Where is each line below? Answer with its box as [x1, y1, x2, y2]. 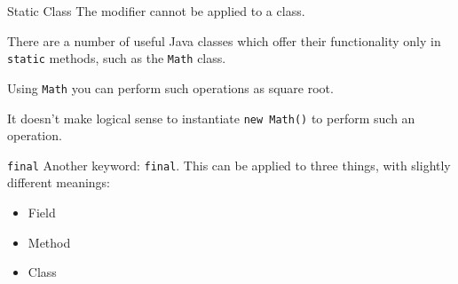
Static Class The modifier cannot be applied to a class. [7, 2, 305, 20]
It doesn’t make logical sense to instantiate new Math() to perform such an [7, 108, 415, 127]
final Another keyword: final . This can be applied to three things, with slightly [7, 155, 451, 174]
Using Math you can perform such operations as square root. [7, 78, 334, 97]
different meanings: [7, 173, 111, 192]
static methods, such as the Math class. [7, 49, 226, 67]
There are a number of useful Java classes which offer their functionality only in [7, 31, 441, 50]
